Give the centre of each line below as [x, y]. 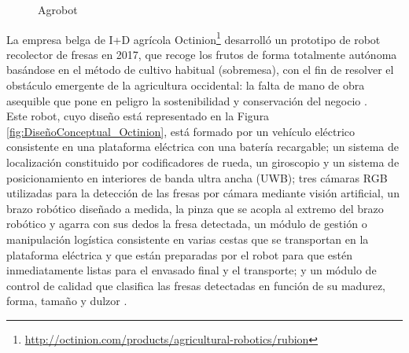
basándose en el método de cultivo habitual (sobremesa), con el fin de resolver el [200, 70]
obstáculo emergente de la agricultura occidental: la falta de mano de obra [186, 85]
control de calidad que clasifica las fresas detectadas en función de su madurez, [196, 285]
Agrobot [58, 9]
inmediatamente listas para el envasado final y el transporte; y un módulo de [192, 270]
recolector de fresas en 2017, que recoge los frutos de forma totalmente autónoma [202, 54]
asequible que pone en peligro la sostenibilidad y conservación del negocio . [187, 100]
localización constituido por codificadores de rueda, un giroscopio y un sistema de [203, 162]
